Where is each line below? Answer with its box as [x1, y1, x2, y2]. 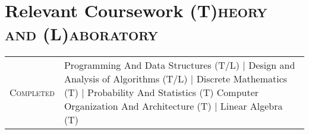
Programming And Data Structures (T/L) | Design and [64, 58, 295, 72]
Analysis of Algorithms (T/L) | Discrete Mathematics [64, 72, 288, 86]
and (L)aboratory [5, 21, 158, 46]
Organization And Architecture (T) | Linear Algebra [64, 99, 283, 113]
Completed [10, 85, 55, 100]
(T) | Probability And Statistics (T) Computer [64, 85, 259, 100]
